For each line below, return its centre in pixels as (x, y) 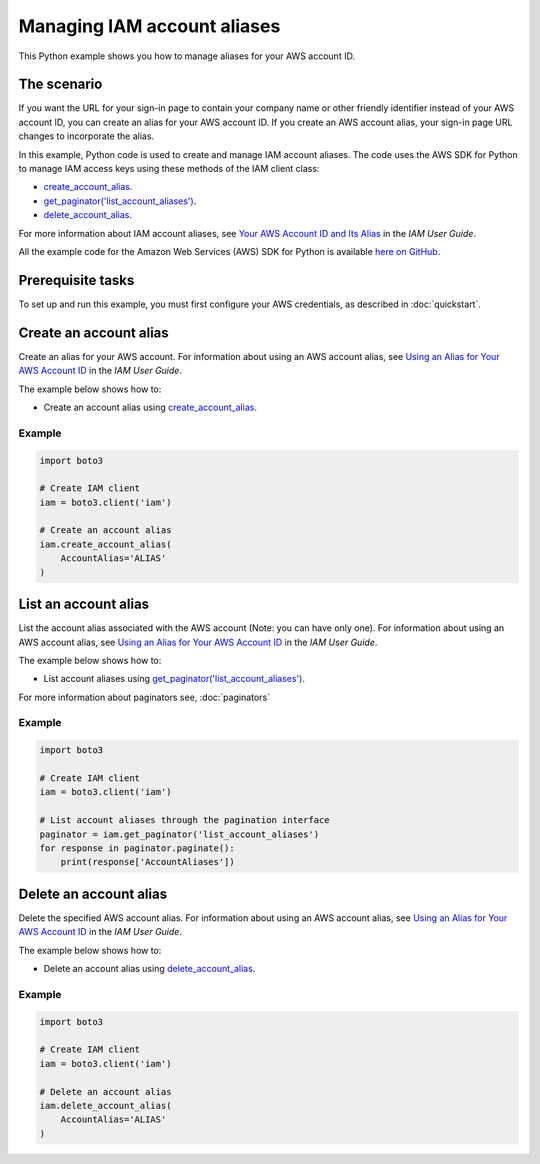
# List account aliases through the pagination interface (184, 820)
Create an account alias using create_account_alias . (150, 407)
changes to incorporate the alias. (86, 136)
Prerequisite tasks (76, 280)
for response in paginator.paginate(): (137, 848)
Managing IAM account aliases (149, 26)
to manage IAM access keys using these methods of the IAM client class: (169, 169)
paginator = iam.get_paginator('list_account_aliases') (179, 834)
